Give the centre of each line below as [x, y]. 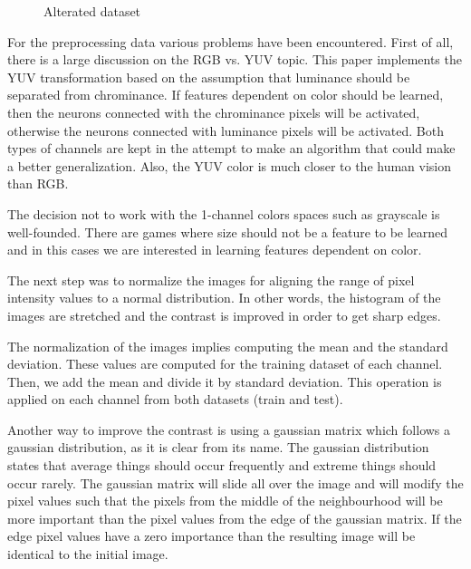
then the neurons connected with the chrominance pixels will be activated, [214, 112]
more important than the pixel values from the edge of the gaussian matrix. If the [235, 518]
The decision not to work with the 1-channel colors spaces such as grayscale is [224, 213]
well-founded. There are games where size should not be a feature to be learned [228, 231]
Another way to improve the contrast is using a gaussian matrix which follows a [229, 429]
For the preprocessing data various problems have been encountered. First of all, [231, 41]
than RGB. [38, 183]
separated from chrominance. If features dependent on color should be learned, [226, 95]
